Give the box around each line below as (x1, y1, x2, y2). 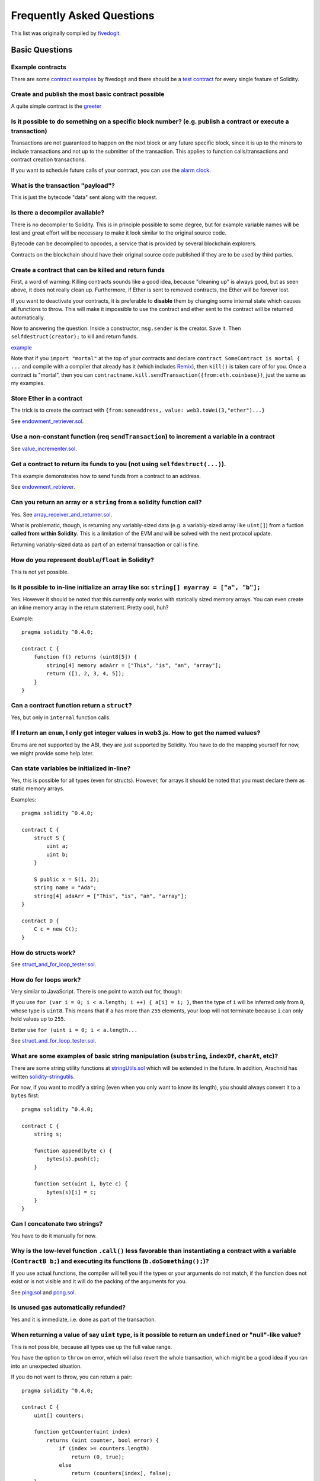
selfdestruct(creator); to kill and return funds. (11, 333, 139, 340)
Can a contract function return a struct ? (11, 701, 132, 709)
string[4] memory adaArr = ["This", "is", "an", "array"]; (46, 662, 222, 669)
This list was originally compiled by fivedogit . (11, 30, 121, 37)
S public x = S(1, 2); (33, 876, 100, 883)
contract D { (21, 918, 59, 924)
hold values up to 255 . (11, 1015, 66, 1022)
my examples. (11, 380, 46, 387)
